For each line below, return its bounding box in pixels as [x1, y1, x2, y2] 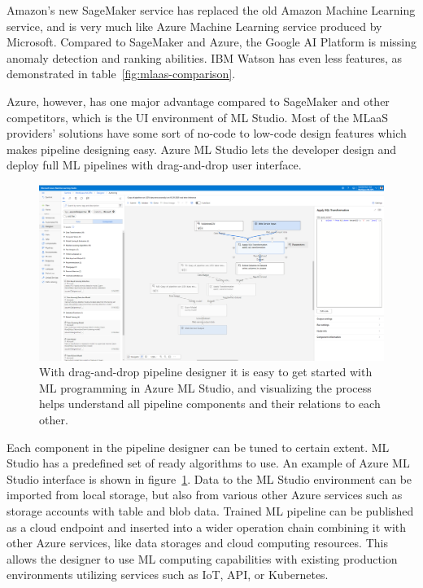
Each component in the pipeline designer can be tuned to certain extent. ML [7, 438, 390, 455]
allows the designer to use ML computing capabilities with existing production [7, 550, 398, 567]
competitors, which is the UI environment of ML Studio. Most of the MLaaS [7, 108, 388, 125]
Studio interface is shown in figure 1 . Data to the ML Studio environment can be [7, 470, 412, 487]
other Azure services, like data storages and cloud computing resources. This [7, 534, 388, 551]
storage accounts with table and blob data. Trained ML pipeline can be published [7, 502, 414, 519]
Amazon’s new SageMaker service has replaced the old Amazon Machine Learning [7, 2, 416, 18]
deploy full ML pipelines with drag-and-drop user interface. [7, 156, 302, 173]
